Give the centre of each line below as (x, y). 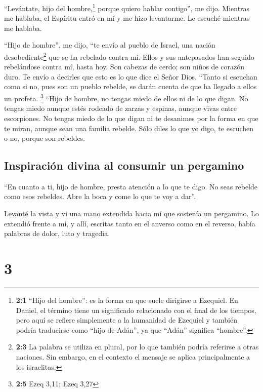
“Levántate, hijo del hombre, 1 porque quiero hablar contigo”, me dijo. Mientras (127, 7)
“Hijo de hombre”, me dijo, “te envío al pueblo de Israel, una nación (110, 45)
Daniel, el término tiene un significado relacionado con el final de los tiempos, (136, 310)
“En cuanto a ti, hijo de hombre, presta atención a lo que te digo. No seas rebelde (131, 186)
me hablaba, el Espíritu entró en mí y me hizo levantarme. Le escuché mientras (127, 18)
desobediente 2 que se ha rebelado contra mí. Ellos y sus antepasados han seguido (129, 56)
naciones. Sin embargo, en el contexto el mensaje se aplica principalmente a (133, 356)
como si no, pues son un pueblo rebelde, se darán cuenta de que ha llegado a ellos (130, 86)
